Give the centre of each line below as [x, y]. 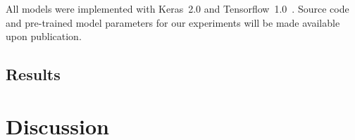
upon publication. [44, 36]
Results [33, 74]
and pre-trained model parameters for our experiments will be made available [173, 22]
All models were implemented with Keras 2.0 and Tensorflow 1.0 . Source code [177, 8]
